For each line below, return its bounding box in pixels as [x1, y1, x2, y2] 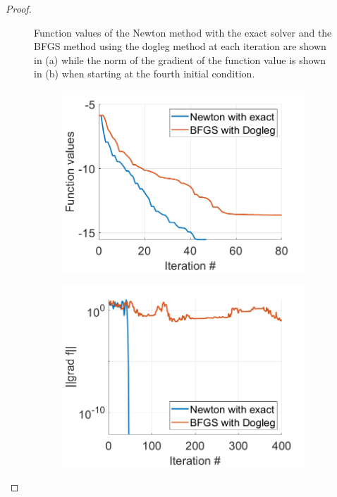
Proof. [6, 1, 32, 15]
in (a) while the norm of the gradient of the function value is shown [34, 52, 326, 67]
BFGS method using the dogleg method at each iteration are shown [34, 39, 326, 54]
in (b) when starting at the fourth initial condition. [34, 66, 255, 81]
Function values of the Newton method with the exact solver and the [34, 25, 332, 39]
